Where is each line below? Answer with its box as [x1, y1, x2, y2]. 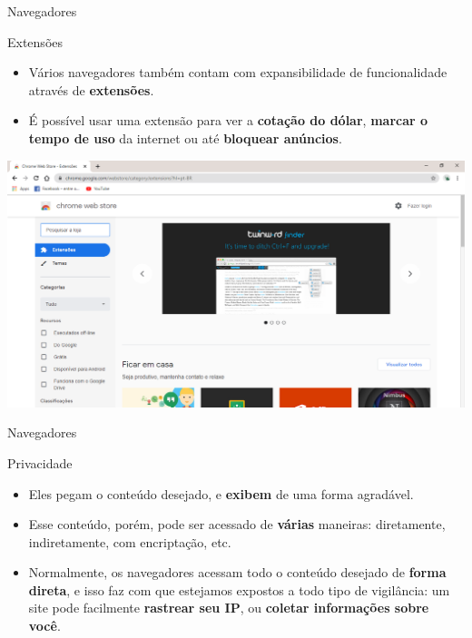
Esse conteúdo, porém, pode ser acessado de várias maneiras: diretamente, [28, 515, 446, 534]
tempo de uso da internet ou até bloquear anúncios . [28, 128, 342, 147]
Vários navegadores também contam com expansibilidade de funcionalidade [28, 63, 447, 82]
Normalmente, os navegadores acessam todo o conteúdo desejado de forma [28, 563, 447, 582]
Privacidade [7, 453, 73, 472]
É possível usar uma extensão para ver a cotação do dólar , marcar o [28, 111, 428, 130]
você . [28, 616, 61, 635]
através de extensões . [28, 80, 154, 99]
